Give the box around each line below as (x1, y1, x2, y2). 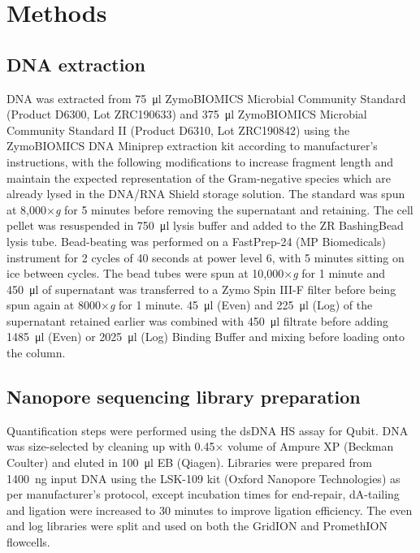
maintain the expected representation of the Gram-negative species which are (6, 169, 391, 186)
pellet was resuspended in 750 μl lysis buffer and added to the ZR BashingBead (6, 217, 404, 234)
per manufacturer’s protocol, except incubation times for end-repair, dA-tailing (6, 486, 400, 503)
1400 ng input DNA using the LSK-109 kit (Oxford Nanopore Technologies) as (6, 469, 401, 486)
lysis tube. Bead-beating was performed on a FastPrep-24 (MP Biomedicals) (6, 232, 386, 249)
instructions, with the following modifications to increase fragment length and (6, 153, 394, 170)
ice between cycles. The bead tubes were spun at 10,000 (6, 265, 284, 282)
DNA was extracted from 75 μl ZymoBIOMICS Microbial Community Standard (6, 89, 406, 106)
